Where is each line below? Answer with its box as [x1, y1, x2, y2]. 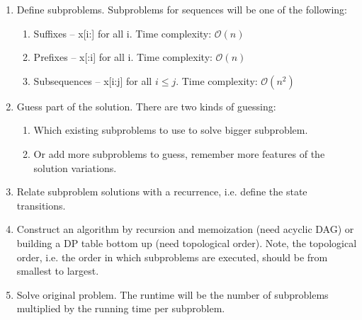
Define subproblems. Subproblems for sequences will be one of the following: [16, 2, 348, 16]
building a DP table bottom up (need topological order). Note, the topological [16, 235, 357, 250]
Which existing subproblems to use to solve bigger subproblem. [33, 122, 308, 137]
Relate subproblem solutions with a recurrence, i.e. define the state [16, 184, 307, 199]
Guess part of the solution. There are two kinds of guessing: [16, 98, 276, 113]
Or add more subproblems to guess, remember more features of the [33, 146, 325, 161]
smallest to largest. [16, 263, 99, 278]
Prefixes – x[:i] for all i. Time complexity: [33, 50, 213, 64]
